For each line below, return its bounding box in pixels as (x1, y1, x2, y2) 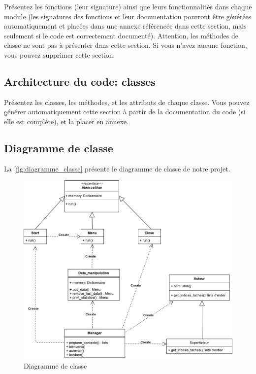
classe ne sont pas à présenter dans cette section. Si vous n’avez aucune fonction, (4, 40, 247, 50)
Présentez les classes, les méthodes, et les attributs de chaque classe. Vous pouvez (4, 97, 250, 107)
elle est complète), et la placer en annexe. (4, 116, 129, 126)
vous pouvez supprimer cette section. (4, 49, 115, 60)
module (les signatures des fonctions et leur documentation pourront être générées (4, 11, 252, 21)
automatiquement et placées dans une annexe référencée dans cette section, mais (4, 21, 247, 31)
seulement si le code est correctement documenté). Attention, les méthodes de (4, 30, 238, 40)
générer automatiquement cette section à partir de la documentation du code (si (4, 106, 246, 117)
